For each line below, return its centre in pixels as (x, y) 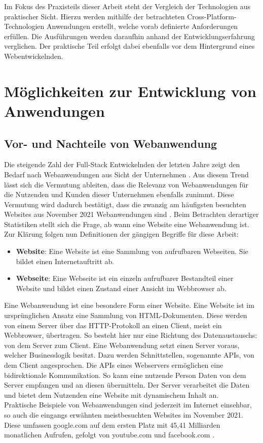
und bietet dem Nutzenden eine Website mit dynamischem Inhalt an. (111, 394)
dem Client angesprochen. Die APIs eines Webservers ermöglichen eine (114, 365)
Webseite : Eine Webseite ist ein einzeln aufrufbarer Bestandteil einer (125, 278)
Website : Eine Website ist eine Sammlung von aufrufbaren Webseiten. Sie (132, 251)
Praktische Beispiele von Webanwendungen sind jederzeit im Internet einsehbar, (128, 405)
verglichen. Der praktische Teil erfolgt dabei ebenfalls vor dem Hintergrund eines (129, 46)
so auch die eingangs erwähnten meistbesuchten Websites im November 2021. (124, 414)
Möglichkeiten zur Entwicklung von (130, 91)
